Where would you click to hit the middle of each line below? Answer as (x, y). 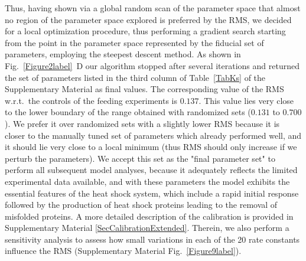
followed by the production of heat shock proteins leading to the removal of (141, 205)
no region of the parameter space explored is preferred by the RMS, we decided (148, 19)
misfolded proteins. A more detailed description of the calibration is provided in (149, 216)
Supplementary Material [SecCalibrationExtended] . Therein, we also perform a (147, 228)
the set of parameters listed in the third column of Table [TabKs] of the (135, 77)
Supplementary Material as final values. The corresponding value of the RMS (144, 89)
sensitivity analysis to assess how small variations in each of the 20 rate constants (152, 239)
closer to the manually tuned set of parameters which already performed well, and (153, 135)
